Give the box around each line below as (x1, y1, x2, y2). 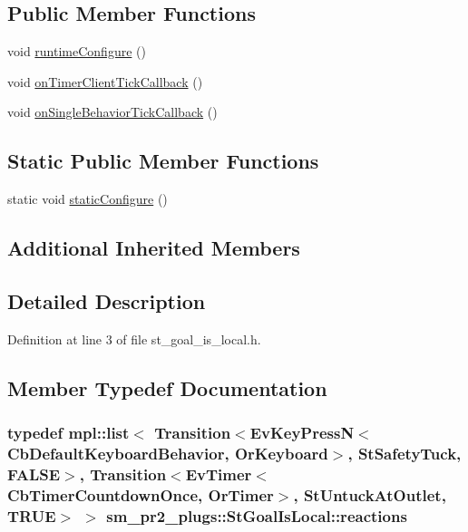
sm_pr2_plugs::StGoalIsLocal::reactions (106, 504, 407, 527)
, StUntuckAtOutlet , (293, 483, 446, 506)
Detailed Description (7, 286, 206, 314)
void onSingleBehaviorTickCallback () (7, 102, 218, 121)
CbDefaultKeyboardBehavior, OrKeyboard (7, 441, 328, 464)
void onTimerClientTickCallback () (7, 72, 203, 91)
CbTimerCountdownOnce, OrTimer (7, 483, 274, 506)
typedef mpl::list (7, 421, 130, 444)
